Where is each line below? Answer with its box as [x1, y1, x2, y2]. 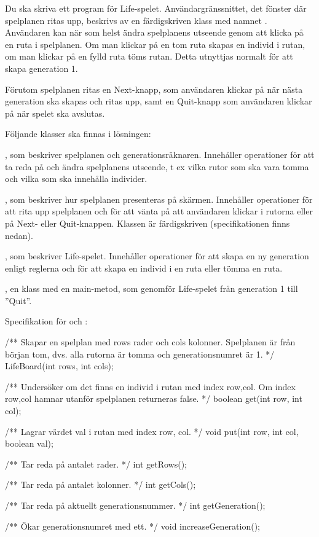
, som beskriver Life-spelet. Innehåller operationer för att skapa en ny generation [5, 249, 309, 262]
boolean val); [5, 437, 53, 450]
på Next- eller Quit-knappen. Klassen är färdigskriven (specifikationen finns [5, 216, 290, 229]
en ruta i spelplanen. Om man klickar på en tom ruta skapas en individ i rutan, [5, 37, 305, 50]
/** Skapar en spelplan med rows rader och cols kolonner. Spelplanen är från [5, 335, 296, 348]
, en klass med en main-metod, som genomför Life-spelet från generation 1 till [5, 282, 298, 295]
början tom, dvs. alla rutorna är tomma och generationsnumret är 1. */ [5, 347, 275, 360]
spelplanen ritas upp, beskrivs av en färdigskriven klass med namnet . [5, 14, 267, 26]
